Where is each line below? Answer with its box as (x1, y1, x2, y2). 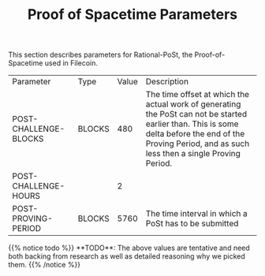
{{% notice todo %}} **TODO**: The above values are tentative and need (8, 243, 250, 253)
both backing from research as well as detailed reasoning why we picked (8, 252, 246, 261)
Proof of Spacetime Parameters (27, 6, 238, 24)
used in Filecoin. (44, 58, 99, 68)
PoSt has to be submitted (145, 218, 239, 229)
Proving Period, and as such (145, 138, 250, 149)
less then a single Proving (145, 148, 241, 159)
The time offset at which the (145, 89, 250, 100)
